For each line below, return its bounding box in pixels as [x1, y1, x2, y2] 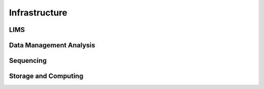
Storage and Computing [9, 72, 84, 80]
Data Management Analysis [9, 41, 95, 49]
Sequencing [9, 57, 47, 65]
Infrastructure [9, 7, 68, 18]
